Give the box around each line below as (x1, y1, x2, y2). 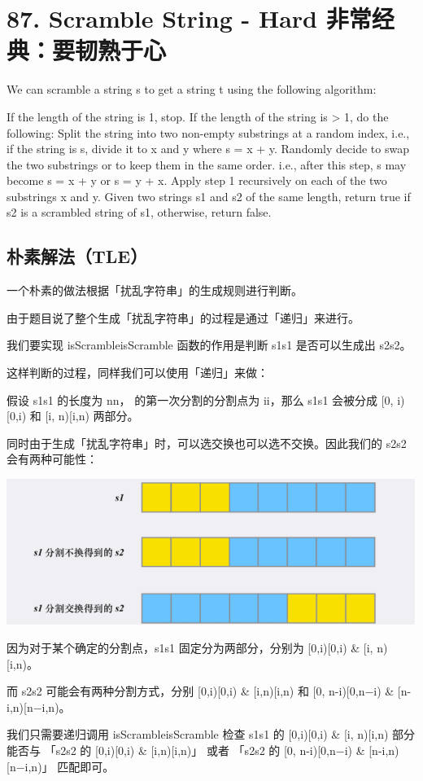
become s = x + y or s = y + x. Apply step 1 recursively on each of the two (7, 172, 387, 189)
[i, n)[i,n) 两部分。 (45, 407, 139, 424)
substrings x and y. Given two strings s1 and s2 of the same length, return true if (7, 187, 411, 204)
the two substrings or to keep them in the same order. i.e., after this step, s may (7, 156, 407, 173)
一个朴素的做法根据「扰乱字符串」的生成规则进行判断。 (7, 282, 303, 299)
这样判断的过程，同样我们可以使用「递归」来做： (7, 364, 268, 381)
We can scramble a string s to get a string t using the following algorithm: (7, 81, 377, 98)
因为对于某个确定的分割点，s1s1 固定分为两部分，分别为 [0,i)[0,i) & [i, (7, 639, 373, 656)
